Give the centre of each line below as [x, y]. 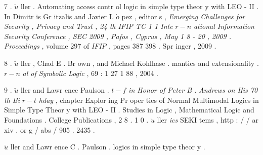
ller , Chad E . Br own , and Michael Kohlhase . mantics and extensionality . [140, 63]
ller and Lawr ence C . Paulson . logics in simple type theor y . [108, 147]
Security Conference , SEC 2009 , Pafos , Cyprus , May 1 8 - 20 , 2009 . [118, 36]
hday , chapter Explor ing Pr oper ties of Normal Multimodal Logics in [149, 100]
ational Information [224, 26]
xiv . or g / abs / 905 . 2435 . [50, 129]
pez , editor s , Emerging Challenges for [183, 16]
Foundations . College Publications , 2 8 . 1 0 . [76, 119]
